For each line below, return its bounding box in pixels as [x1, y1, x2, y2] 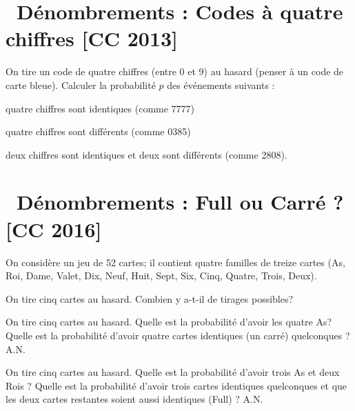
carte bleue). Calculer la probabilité [6, 77, 156, 92]
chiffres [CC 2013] [6, 24, 179, 52]
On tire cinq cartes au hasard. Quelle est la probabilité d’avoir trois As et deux [6, 365, 340, 379]
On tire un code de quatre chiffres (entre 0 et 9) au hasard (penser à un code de [6, 64, 344, 79]
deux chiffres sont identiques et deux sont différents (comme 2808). [6, 147, 287, 161]
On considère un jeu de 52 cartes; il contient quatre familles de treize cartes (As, [6, 254, 345, 269]
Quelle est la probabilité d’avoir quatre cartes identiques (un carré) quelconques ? [6, 328, 350, 342]
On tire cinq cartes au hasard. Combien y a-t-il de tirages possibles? [6, 291, 294, 305]
